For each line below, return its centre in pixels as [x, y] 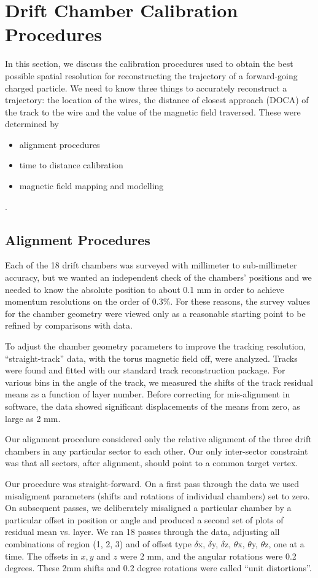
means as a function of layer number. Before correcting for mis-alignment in [148, 394]
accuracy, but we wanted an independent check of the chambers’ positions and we [158, 277]
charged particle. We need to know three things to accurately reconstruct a [146, 88]
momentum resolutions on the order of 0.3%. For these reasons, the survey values [158, 301]
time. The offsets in [41, 556]
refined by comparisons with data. [69, 325]
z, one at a [285, 543]
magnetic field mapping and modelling [91, 186]
